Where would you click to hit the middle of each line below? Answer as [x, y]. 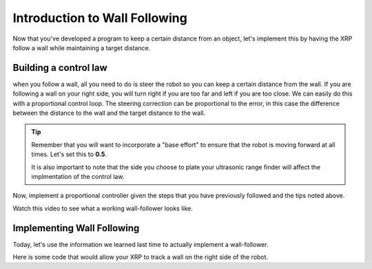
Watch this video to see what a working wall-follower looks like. [103, 208]
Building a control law [60, 68]
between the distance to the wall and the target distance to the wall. [109, 113]
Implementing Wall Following [76, 228]
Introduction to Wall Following [100, 18]
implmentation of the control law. [78, 176]
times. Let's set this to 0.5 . [69, 154]
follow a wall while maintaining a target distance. [82, 47]
